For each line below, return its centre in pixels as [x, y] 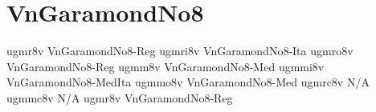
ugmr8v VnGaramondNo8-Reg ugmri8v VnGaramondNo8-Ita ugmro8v [180, 51]
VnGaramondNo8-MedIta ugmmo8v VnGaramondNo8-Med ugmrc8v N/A [188, 82]
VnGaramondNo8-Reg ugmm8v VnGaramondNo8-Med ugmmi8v [166, 66]
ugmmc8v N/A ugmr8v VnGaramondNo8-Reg [120, 97]
